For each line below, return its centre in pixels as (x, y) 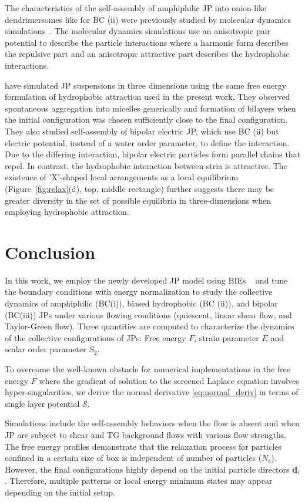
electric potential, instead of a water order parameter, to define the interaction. (147, 142)
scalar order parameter (46, 349)
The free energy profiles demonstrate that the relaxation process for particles (143, 446)
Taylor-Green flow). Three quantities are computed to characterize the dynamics (150, 326)
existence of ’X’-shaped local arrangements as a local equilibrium (122, 177)
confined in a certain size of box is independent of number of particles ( (133, 458)
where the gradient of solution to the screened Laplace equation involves (169, 380)
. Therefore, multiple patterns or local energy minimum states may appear (139, 481)
